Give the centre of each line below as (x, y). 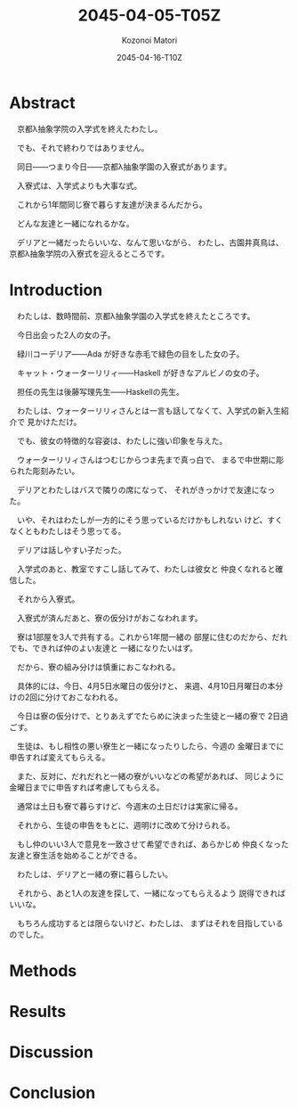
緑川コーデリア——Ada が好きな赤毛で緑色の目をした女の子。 (130, 354)
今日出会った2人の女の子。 (66, 334)
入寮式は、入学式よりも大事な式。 (79, 185)
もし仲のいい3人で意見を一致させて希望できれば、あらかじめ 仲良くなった (153, 844)
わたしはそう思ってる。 (83, 530)
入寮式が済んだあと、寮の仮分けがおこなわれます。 (109, 618)
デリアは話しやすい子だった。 (71, 550)
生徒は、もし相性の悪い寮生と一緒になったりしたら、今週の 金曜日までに (150, 746)
